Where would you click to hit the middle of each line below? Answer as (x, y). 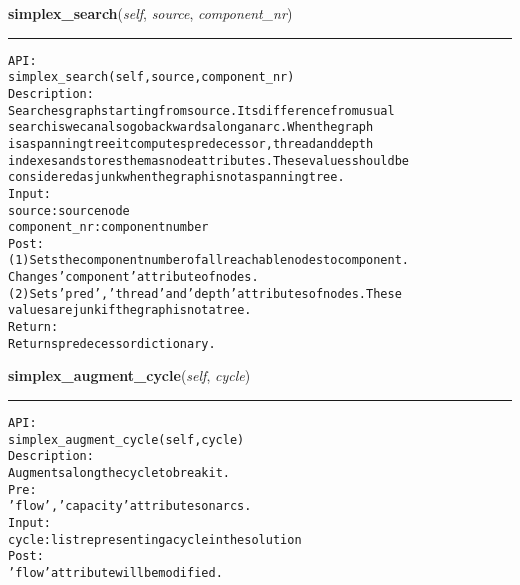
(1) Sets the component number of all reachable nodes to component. (208, 260)
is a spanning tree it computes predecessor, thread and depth (191, 143)
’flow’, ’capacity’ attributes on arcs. (130, 506)
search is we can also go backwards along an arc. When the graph (191, 127)
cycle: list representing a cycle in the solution (155, 539)
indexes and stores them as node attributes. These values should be (208, 160)
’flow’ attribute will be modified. (115, 572)
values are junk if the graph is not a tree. (130, 310)
